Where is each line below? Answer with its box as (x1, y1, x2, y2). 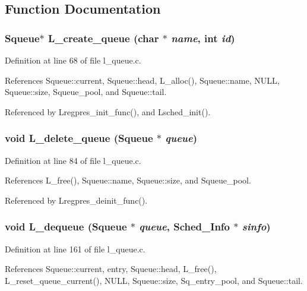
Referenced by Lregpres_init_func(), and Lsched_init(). (5, 105, 211, 118)
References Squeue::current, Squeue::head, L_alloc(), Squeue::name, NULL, (5, 74, 280, 86)
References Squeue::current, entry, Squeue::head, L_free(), (5, 262, 217, 275)
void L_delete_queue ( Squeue (5, 131, 153, 145)
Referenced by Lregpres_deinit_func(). (5, 194, 148, 206)
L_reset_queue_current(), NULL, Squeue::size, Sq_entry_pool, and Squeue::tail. (5, 274, 303, 286)
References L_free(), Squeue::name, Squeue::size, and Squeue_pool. (5, 174, 251, 186)
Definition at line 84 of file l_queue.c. (5, 154, 141, 166)
